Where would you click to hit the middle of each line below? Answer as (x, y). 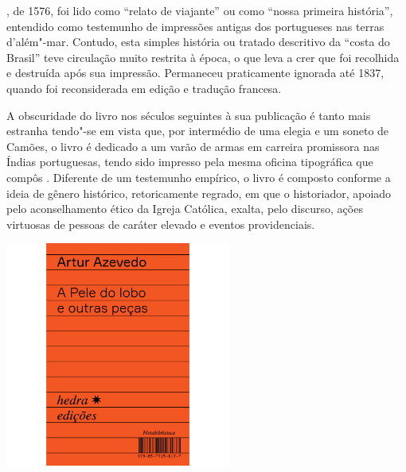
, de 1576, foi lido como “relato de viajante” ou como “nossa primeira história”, (200, 10)
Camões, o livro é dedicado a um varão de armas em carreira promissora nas (193, 146)
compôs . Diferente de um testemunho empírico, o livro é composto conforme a (199, 177)
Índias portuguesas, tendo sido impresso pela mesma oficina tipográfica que (190, 162)
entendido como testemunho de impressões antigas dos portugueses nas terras (195, 26)
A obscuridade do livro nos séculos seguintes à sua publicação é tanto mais (189, 115)
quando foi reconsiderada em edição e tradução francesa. (144, 88)
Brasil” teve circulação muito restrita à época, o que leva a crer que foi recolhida (203, 57)
